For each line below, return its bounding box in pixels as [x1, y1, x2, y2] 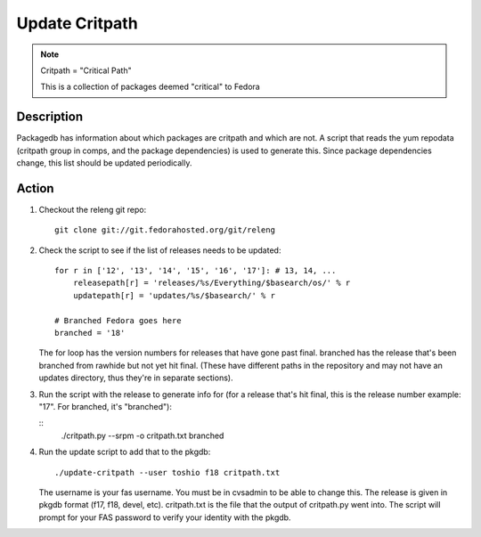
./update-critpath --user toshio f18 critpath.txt [54, 468, 281, 477]
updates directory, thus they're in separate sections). [38, 372, 233, 383]
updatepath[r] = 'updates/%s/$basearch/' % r [72, 290, 276, 300]
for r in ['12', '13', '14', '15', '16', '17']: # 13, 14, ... [54, 265, 337, 276]
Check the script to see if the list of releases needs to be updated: [38, 245, 281, 256]
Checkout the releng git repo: [38, 204, 147, 215]
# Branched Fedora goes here [54, 315, 182, 325]
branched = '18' [54, 328, 126, 338]
